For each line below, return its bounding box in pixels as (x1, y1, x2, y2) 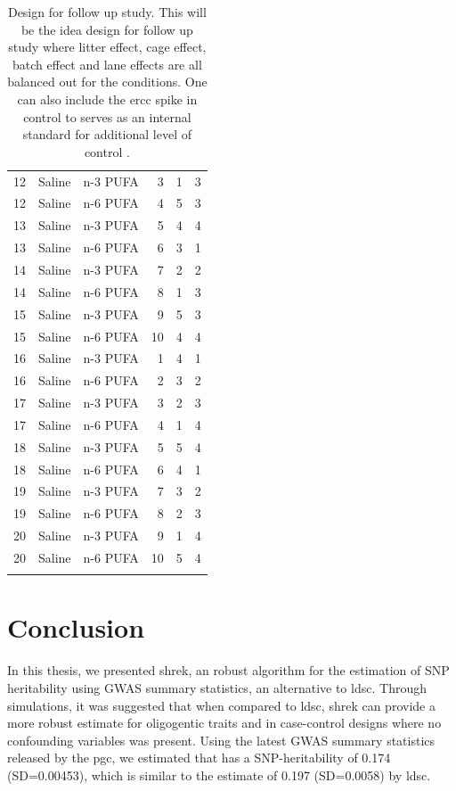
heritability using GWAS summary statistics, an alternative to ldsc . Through (7, 679, 427, 696)
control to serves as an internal (23, 107, 191, 126)
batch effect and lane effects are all (12, 54, 202, 73)
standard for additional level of (22, 125, 191, 144)
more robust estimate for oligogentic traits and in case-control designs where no (7, 713, 442, 732)
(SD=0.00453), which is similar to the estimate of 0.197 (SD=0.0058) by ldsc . (7, 765, 431, 784)
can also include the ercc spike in (17, 89, 198, 108)
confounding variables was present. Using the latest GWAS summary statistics (7, 730, 436, 749)
